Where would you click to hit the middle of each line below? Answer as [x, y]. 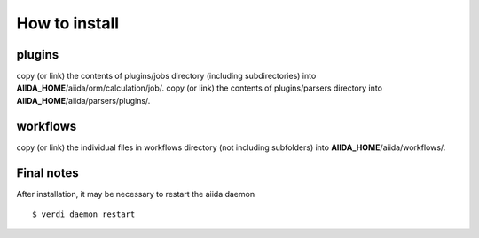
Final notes [47, 173]
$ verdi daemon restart [84, 214]
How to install [68, 23]
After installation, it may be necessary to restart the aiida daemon [136, 194]
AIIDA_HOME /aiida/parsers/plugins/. [83, 100]
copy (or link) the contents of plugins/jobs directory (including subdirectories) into [166, 76]
